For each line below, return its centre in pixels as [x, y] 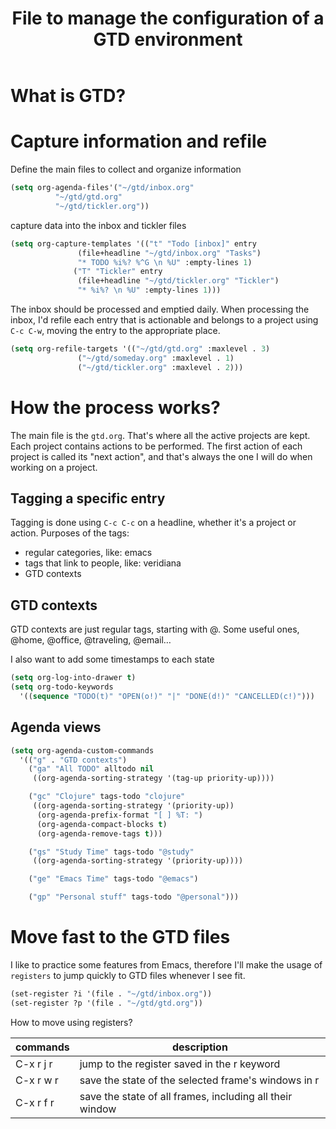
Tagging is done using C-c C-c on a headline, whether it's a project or [153, 523]
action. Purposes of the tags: [70, 533]
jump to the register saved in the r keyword [180, 1064]
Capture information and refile [139, 141]
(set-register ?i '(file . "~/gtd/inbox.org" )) [111, 993]
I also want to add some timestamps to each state [112, 659]
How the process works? [115, 407]
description [199, 1047]
